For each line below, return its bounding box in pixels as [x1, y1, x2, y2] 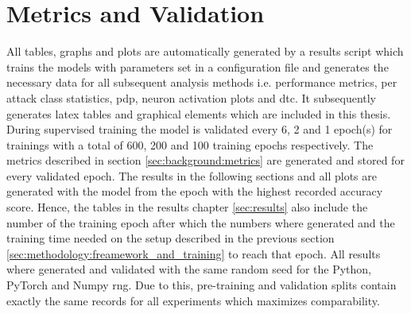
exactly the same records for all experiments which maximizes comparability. [6, 292, 380, 308]
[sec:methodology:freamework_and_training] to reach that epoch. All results [6, 245, 381, 262]
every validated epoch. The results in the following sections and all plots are [6, 167, 377, 184]
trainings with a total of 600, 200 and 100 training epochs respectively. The [6, 136, 374, 153]
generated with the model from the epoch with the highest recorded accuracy [6, 183, 383, 200]
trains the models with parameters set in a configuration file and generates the [6, 58, 389, 75]
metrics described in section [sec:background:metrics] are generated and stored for [6, 152, 405, 169]
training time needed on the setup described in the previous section [6, 230, 335, 246]
